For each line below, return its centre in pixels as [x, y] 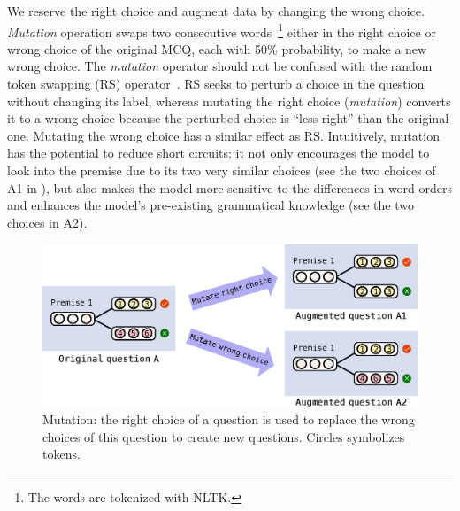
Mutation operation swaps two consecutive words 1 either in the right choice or [222, 30]
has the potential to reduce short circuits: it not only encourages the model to [218, 153]
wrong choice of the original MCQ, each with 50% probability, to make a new [217, 48]
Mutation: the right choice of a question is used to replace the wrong [229, 419]
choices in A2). [47, 222]
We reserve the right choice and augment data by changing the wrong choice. [216, 11]
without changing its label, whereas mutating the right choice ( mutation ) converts [229, 101]
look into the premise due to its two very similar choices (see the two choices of [222, 170]
